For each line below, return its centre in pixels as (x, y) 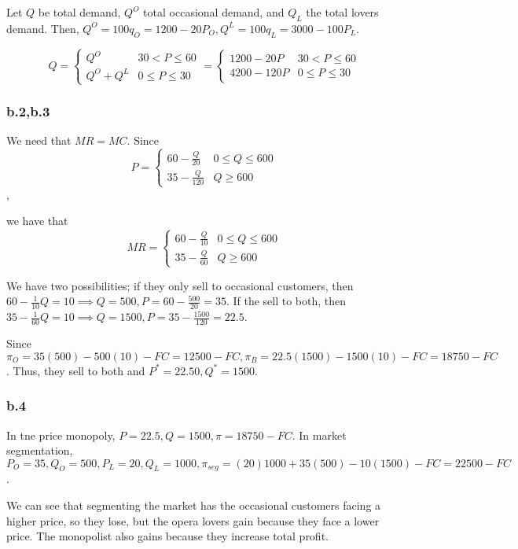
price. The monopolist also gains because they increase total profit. (167, 536)
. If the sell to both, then (286, 301)
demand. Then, (43, 28)
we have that (37, 221)
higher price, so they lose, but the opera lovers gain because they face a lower (193, 520)
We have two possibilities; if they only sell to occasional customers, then (180, 285)
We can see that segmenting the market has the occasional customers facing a (194, 505)
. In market (319, 435)
